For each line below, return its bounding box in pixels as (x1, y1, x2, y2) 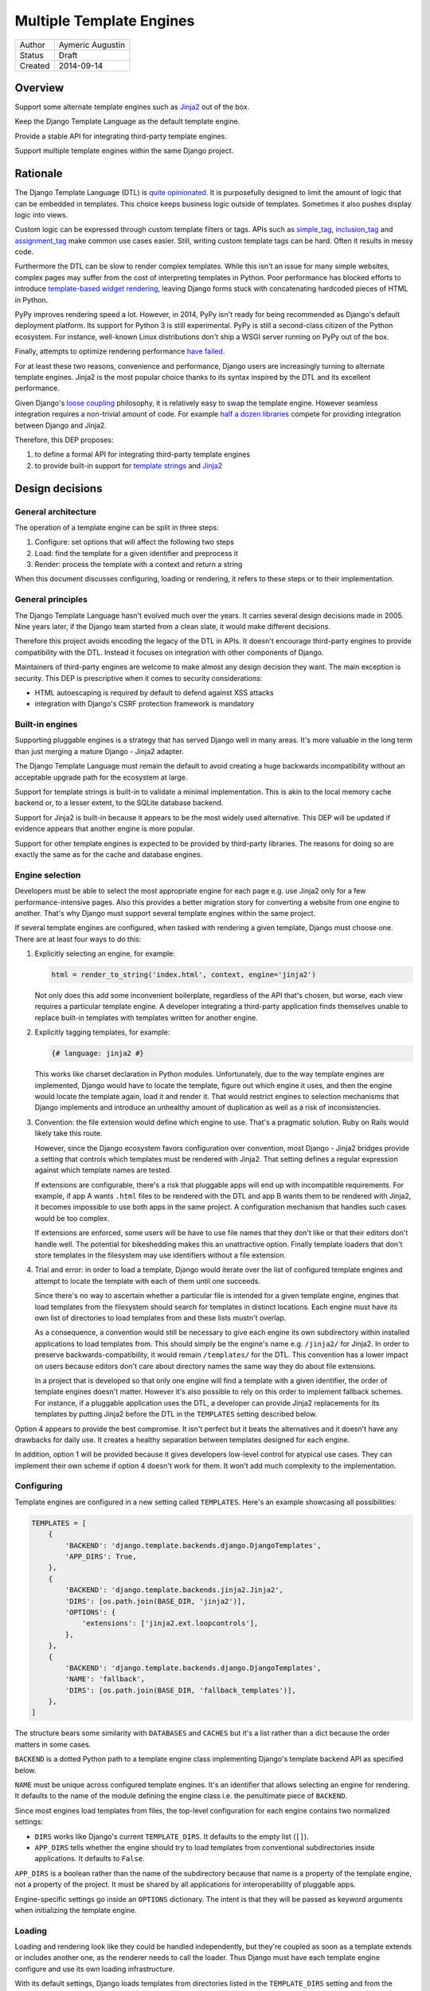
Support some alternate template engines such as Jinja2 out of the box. (14, 102, 250, 111)
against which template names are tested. (34, 1165, 172, 1175)
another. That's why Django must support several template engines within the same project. (14, 908, 316, 917)
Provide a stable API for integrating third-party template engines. (14, 131, 227, 141)
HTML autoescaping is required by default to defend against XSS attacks (34, 687, 274, 697)
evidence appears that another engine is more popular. (14, 824, 195, 834)
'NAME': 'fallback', (64, 1675, 146, 1684)
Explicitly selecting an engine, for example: (34, 949, 175, 959)
